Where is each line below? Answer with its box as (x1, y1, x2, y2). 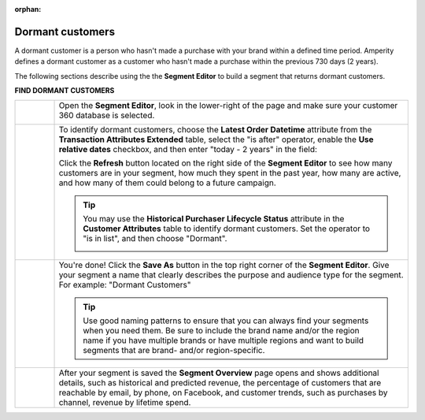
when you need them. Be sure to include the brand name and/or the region (83, 325, 360, 336)
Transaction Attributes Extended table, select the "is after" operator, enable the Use (58, 134, 374, 145)
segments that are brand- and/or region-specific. (83, 345, 265, 356)
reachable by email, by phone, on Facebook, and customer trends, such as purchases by (58, 387, 388, 398)
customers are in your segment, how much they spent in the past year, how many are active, (58, 168, 401, 179)
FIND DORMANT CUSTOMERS (14, 86, 115, 95)
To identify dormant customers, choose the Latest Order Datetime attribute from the (58, 125, 372, 136)
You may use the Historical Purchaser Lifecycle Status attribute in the (83, 214, 345, 225)
